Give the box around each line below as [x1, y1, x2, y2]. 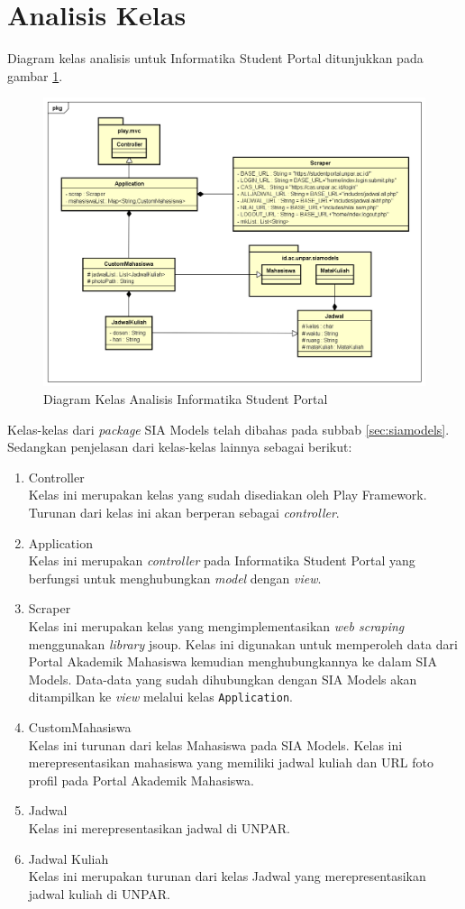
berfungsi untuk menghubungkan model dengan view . [28, 568, 322, 587]
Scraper [28, 599, 71, 618]
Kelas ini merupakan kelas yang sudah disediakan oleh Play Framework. [28, 485, 427, 504]
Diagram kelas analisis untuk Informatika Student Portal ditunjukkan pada [7, 49, 424, 68]
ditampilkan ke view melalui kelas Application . [28, 687, 293, 706]
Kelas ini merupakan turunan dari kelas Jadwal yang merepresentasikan [28, 867, 426, 886]
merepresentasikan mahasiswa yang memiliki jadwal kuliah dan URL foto [28, 753, 433, 772]
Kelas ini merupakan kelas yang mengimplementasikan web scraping [28, 616, 405, 635]
